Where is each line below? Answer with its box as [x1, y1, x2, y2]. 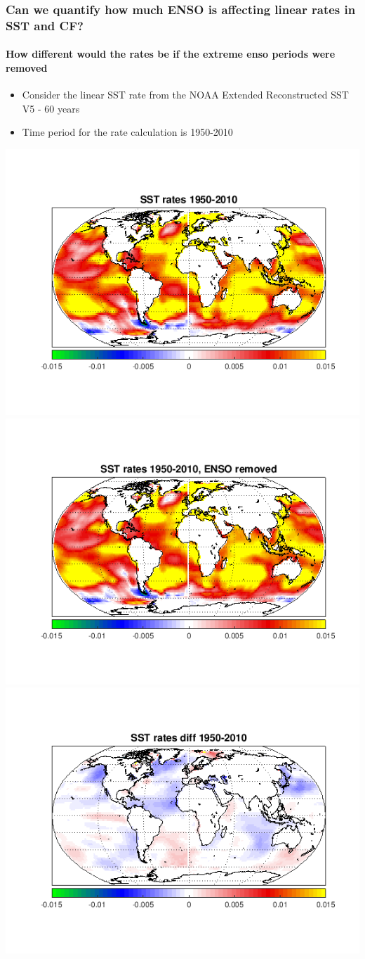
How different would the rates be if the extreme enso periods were [6, 46, 336, 61]
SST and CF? [6, 16, 84, 34]
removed [6, 60, 48, 75]
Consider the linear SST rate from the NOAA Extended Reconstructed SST [22, 87, 349, 102]
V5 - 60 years [22, 101, 80, 115]
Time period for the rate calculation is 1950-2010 [22, 125, 233, 139]
